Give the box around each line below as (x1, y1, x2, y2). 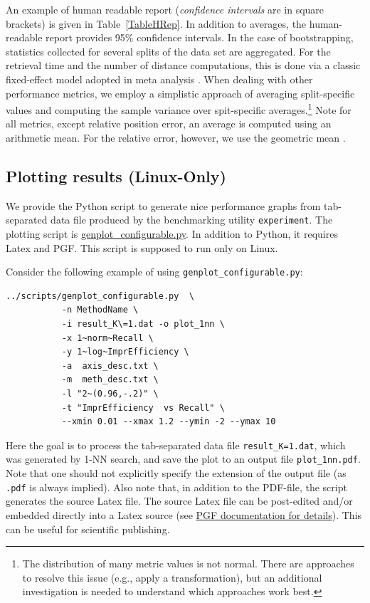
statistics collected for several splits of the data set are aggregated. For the (6, 43, 331, 58)
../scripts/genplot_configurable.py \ (6, 290, 194, 301)
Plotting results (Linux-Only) (6, 164, 226, 187)
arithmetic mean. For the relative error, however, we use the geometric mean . (6, 130, 346, 145)
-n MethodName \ (61, 305, 139, 315)
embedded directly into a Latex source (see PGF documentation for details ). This (6, 507, 362, 522)
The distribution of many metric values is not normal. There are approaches (22, 556, 354, 571)
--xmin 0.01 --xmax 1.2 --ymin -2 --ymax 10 (61, 416, 276, 427)
